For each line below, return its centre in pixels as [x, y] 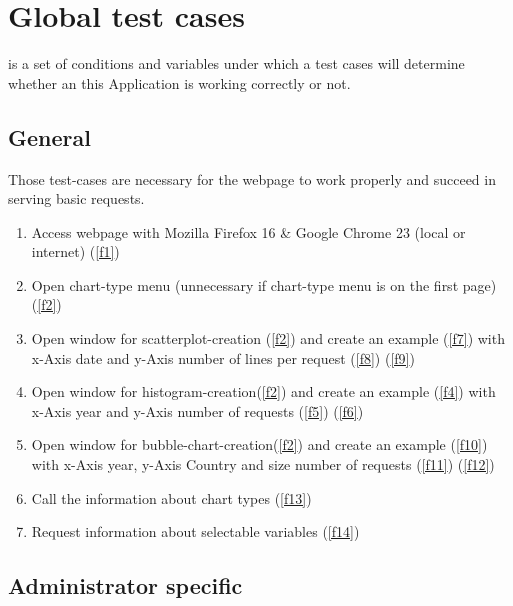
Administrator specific [125, 585]
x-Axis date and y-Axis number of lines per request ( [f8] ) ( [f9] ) [223, 357]
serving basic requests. [76, 198]
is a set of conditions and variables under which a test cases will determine [236, 63]
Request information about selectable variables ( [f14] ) [195, 531]
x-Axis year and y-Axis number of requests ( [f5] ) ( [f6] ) [197, 410]
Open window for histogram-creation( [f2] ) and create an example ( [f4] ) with [263, 391]
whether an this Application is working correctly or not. [179, 82]
